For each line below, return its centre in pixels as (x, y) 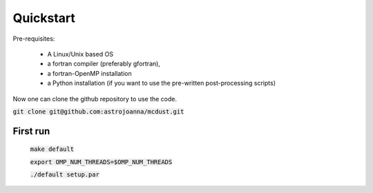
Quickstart (44, 18)
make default (52, 149)
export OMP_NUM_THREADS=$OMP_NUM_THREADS (101, 162)
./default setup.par (65, 175)
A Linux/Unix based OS (80, 54)
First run (31, 131)
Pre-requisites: (34, 39)
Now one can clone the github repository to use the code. (95, 99)
